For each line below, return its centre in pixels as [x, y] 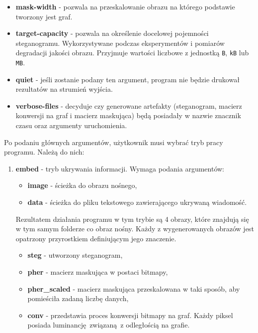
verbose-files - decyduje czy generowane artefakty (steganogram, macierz [129, 105]
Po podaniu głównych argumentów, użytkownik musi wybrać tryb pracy [114, 142]
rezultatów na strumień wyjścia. [64, 89]
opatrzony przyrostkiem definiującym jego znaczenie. [96, 238]
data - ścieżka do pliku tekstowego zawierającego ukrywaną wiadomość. [137, 202]
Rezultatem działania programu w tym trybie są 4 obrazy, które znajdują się [132, 219]
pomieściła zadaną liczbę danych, [78, 298]
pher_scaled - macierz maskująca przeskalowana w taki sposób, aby [134, 288]
